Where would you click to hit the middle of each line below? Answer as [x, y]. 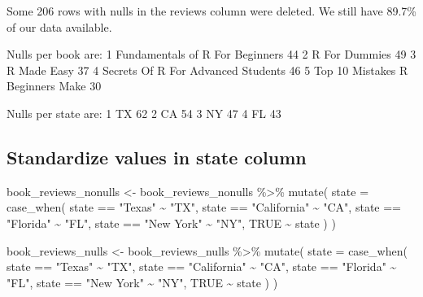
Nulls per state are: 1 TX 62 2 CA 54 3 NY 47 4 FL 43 [144, 113]
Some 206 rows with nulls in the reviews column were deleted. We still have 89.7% [211, 11]
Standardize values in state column [157, 157]
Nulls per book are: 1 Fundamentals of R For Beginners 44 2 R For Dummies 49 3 [211, 54]
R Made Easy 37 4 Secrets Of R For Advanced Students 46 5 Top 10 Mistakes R [207, 70]
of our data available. [59, 26]
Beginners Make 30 [54, 86]
